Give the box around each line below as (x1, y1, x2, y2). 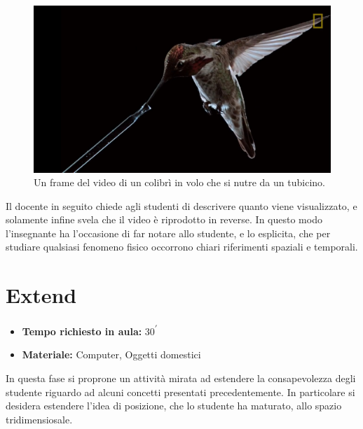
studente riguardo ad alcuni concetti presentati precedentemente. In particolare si (6, 384, 355, 399)
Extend (6, 281, 77, 309)
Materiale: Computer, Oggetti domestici (22, 347, 201, 362)
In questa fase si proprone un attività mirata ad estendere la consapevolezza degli (6, 371, 356, 386)
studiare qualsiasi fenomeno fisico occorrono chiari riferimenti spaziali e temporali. (6, 239, 358, 254)
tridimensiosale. (6, 412, 73, 426)
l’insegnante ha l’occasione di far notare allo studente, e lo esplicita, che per (6, 225, 331, 240)
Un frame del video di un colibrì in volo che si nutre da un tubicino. (34, 175, 325, 190)
